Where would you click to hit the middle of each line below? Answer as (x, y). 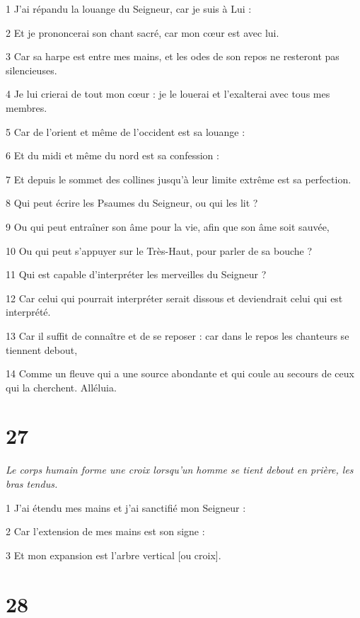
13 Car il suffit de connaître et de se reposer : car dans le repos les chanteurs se (178, 335)
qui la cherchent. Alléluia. (61, 387)
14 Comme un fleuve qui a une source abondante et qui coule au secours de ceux (180, 373)
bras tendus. (32, 483)
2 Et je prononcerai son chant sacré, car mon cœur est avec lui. (143, 32)
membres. (27, 107)
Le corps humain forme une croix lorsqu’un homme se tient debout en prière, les (180, 470)
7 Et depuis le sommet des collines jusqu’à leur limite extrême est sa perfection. (179, 179)
